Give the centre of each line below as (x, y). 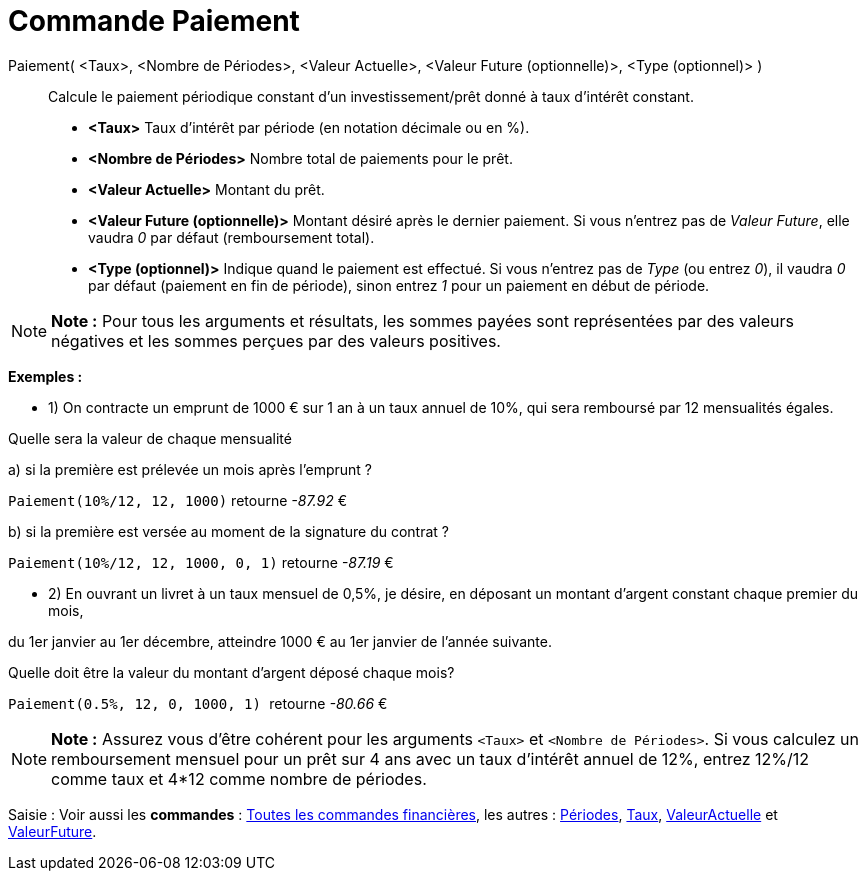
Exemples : (45, 376)
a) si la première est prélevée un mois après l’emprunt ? (190, 469)
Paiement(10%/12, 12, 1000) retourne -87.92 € (177, 500)
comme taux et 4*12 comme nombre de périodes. (239, 778)
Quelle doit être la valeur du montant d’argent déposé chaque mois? (231, 672)
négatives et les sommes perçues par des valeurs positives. (276, 340)
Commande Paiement (154, 21)
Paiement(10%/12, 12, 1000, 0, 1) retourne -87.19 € (201, 562)
